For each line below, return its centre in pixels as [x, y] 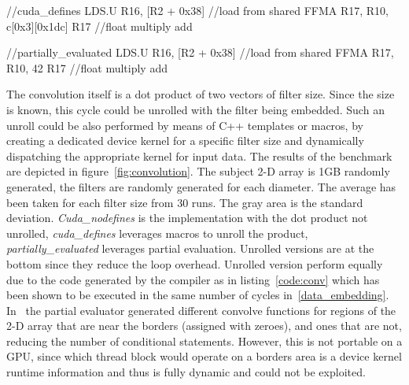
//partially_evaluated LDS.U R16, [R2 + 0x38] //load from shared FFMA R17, [200, 52]
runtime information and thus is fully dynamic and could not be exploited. [186, 372]
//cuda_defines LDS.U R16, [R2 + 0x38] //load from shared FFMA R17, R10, [197, 10]
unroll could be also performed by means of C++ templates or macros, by [185, 125]
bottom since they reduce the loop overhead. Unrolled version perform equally [195, 263]
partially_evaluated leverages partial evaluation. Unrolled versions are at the [190, 248]
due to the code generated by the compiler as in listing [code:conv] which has [193, 279]
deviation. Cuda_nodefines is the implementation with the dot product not [187, 218]
